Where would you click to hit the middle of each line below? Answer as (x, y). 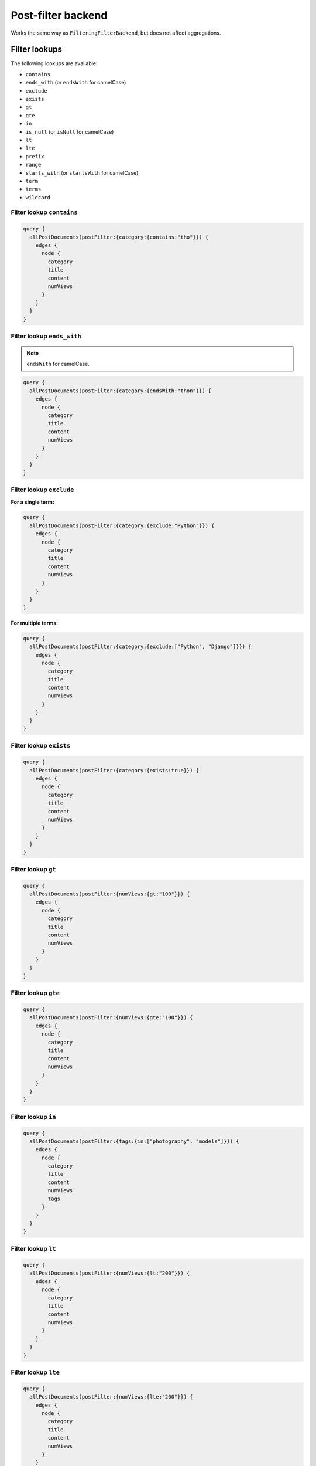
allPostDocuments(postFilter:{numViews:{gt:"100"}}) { (110, 894)
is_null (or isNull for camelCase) (70, 131)
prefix (35, 156)
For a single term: (33, 502)
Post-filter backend (59, 15)
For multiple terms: (35, 623)
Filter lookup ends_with (46, 336)
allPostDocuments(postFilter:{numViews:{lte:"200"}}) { (111, 1397)
